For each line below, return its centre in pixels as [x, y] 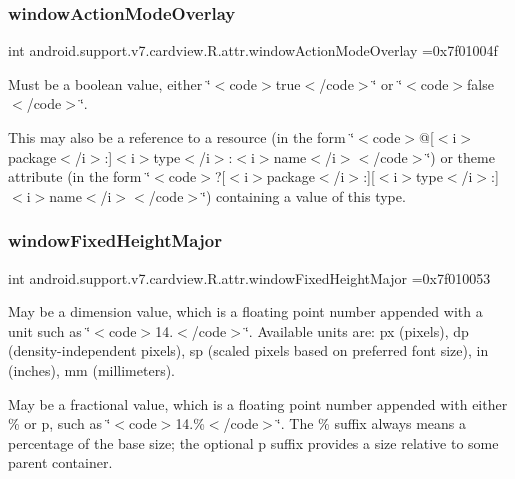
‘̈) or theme [460, 156]
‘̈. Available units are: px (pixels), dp [356, 330]
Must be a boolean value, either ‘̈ [109, 83]
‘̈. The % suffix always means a [371, 423]
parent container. [60, 462]
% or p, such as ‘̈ [59, 423]
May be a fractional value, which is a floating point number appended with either [258, 403]
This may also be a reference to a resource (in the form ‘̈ [181, 137]
